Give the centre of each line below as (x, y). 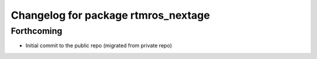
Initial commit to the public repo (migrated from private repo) (99, 46)
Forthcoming (37, 31)
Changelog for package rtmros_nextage (110, 15)
